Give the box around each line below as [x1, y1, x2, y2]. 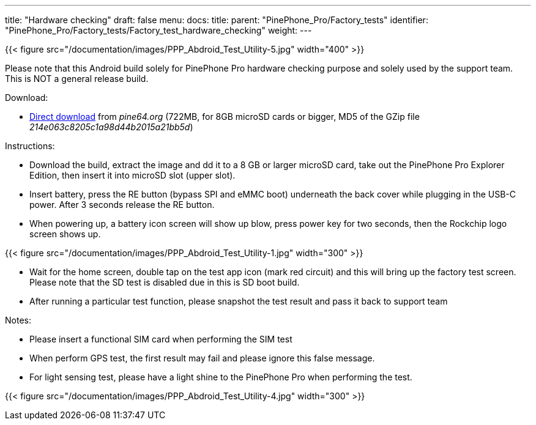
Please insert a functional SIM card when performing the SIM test [29, 334, 292, 344]
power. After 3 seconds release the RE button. [29, 199, 215, 210]
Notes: [5, 315, 31, 325]
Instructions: [5, 141, 55, 151]
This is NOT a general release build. [5, 73, 149, 84]
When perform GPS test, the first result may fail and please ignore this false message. [29, 353, 375, 363]
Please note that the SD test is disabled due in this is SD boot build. [29, 277, 300, 287]
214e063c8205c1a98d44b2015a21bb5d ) [29, 122, 193, 132]
